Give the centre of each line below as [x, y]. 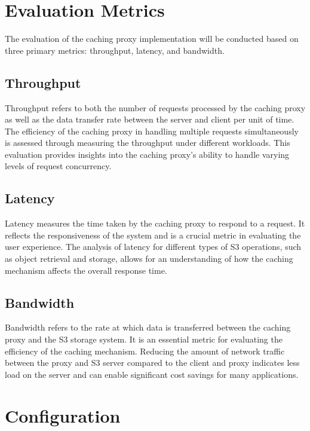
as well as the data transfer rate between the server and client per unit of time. [150, 119]
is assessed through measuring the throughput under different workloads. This [148, 143]
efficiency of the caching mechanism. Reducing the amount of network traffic [145, 351]
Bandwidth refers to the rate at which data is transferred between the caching [148, 327]
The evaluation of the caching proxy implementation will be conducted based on [152, 39]
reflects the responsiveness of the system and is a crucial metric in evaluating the [153, 235]
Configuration [63, 415]
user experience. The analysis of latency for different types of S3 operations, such [153, 247]
